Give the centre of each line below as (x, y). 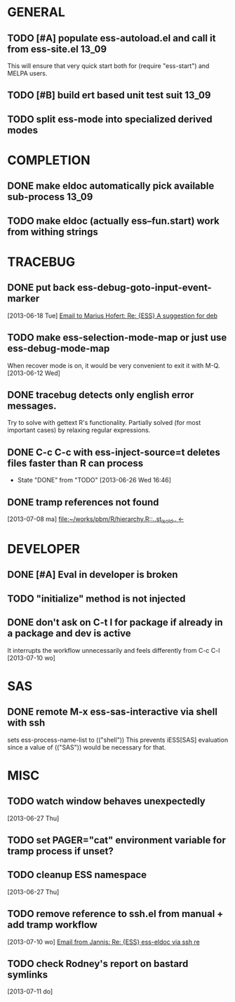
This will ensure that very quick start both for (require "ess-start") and (108, 66)
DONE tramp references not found (83, 502)
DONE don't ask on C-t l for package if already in (115, 622)
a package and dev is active (69, 634)
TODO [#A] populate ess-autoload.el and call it (112, 38)
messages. (32, 406)
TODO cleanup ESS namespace (77, 875)
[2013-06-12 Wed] (34, 373)
